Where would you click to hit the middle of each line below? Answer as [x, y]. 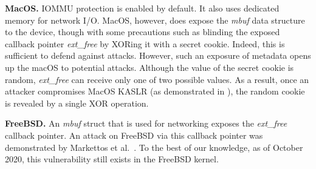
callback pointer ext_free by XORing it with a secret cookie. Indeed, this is [145, 43]
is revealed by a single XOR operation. [77, 103]
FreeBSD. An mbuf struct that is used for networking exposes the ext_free [146, 123]
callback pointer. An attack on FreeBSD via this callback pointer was [134, 135]
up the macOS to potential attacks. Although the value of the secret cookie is [149, 67]
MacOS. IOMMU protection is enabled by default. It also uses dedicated [142, 8]
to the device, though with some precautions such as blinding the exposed [143, 32]
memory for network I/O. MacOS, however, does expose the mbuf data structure [155, 20]
